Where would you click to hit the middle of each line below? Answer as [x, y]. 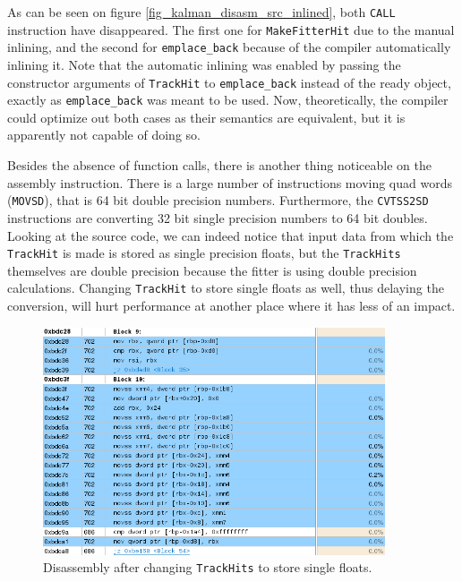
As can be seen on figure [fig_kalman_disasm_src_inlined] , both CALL [201, 12]
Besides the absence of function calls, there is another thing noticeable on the [219, 165]
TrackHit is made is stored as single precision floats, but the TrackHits [204, 253]
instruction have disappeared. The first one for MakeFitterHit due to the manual [231, 29]
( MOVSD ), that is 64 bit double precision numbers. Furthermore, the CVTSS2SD [218, 200]
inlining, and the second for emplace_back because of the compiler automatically [229, 47]
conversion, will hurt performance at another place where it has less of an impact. [231, 305]
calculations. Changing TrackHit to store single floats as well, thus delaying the [226, 288]
